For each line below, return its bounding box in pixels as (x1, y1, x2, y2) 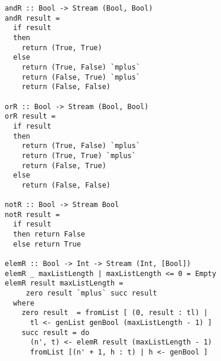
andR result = (5, 14, 60, 22)
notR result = (5, 210, 60, 219)
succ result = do (21, 328, 90, 337)
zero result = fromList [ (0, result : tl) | (21, 309, 208, 317)
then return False (13, 230, 86, 239)
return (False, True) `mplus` (21, 73, 141, 81)
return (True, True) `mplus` (21, 151, 136, 160)
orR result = (5, 112, 56, 121)
